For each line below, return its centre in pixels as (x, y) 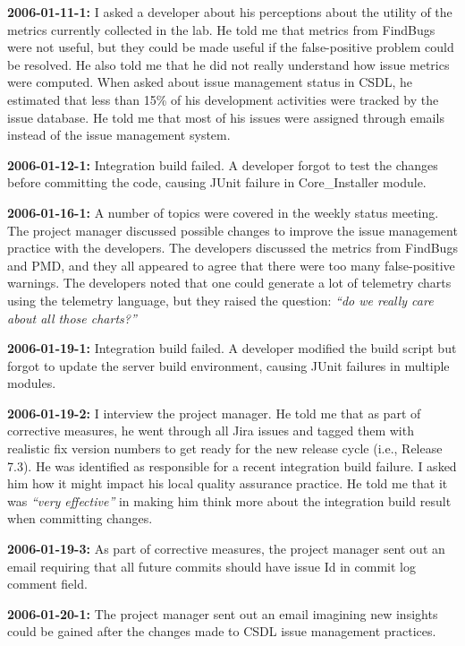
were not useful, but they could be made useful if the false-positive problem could (231, 47)
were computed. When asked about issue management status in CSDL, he (210, 82)
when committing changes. (80, 518)
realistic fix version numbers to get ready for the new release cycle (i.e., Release (225, 448)
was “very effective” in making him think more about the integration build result (229, 500)
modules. (32, 383)
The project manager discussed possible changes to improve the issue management (232, 230)
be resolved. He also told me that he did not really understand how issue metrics (228, 64)
